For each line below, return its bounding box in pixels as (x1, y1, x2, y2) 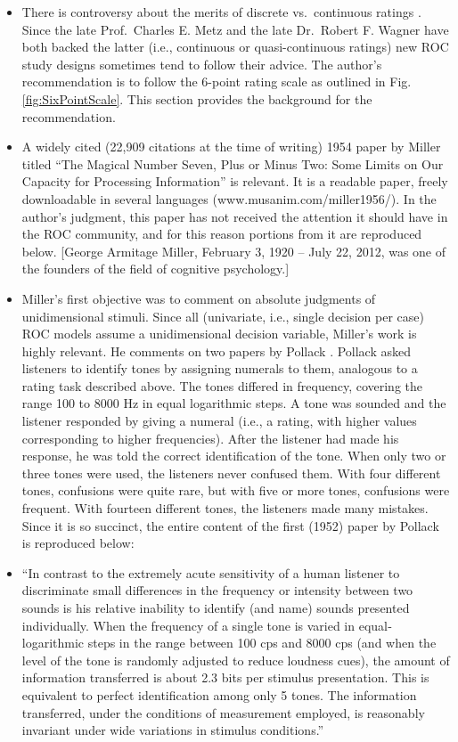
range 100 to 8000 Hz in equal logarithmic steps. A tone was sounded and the (21, 394, 446, 412)
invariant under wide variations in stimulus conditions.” (21, 721, 324, 739)
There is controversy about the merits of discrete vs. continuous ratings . (21, 3, 421, 20)
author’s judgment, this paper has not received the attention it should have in (21, 207, 448, 225)
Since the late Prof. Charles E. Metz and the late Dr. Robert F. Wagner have (21, 20, 449, 38)
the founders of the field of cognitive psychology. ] (21, 259, 290, 278)
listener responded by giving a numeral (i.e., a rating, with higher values (21, 412, 417, 430)
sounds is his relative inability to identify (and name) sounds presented (21, 599, 410, 616)
